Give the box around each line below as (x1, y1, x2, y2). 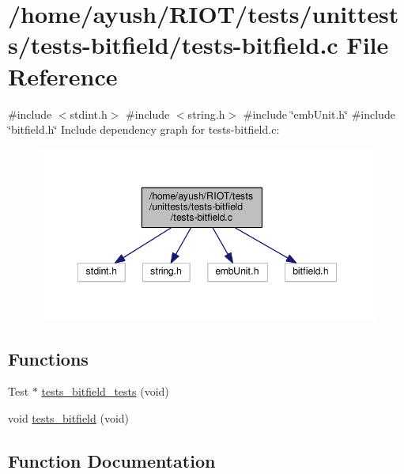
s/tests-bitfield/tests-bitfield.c (8, 28, 338, 61)
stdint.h (70, 105, 108, 122)
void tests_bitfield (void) (8, 410, 130, 427)
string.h (187, 105, 225, 122)
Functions (8, 346, 89, 370)
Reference (8, 59, 118, 92)
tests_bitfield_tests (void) (41, 383, 169, 400)
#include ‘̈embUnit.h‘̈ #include (243, 105, 395, 122)
